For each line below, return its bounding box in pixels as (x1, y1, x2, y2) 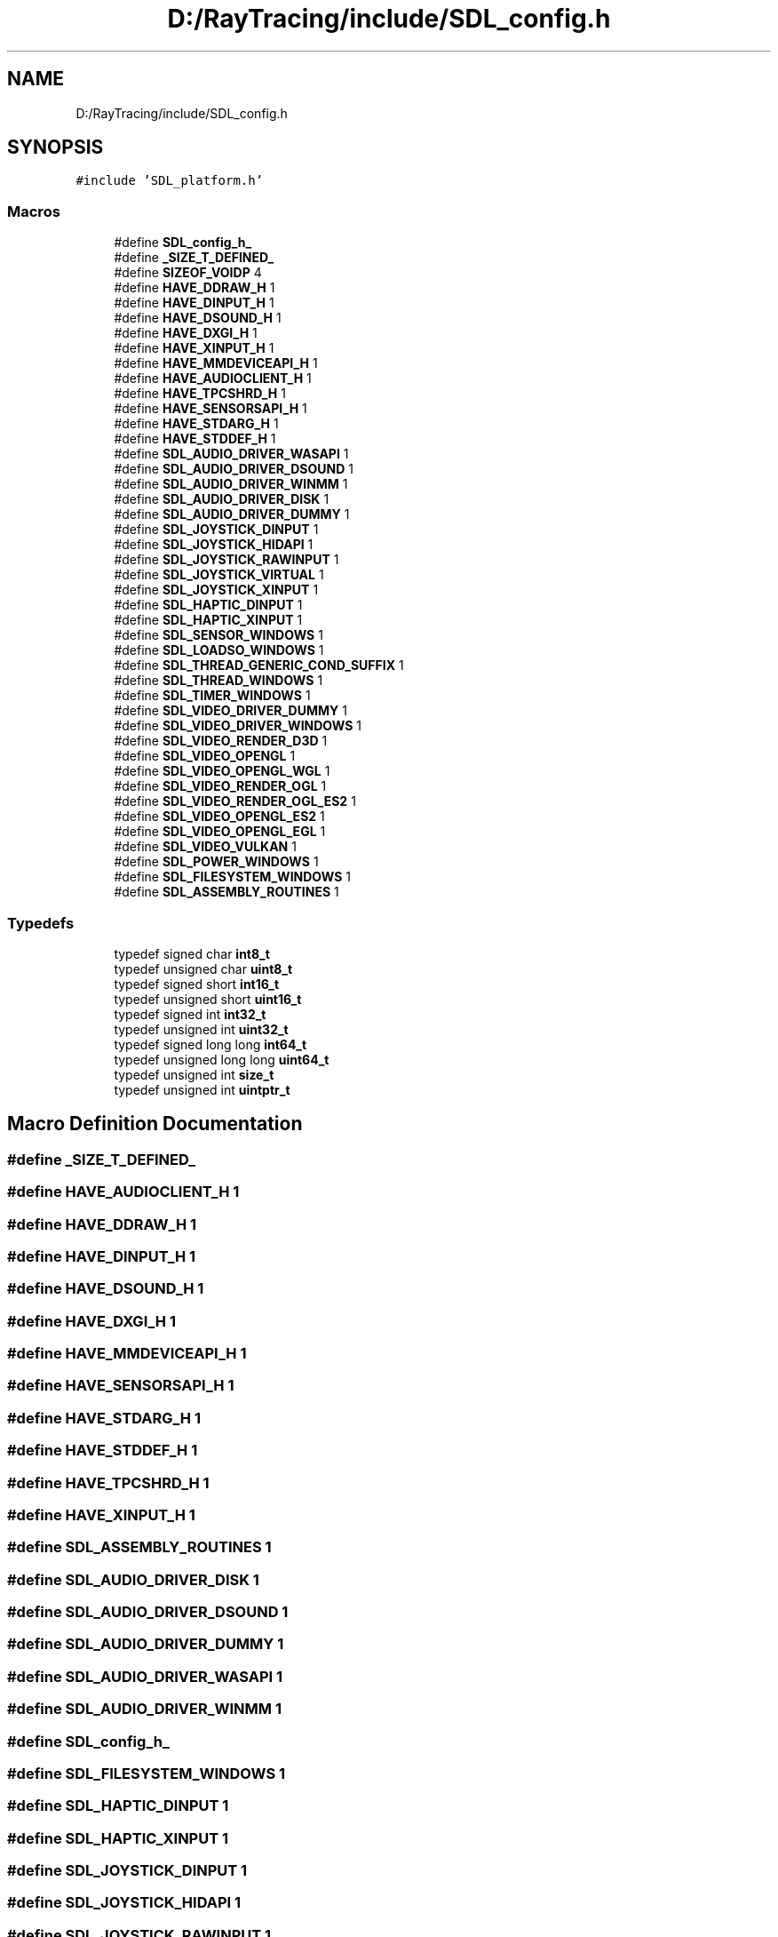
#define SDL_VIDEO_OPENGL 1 (114, 748, 296, 764)
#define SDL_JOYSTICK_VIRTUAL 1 (114, 567, 324, 583)
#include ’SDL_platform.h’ (75, 173, 264, 188)
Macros (7, 202, 60, 220)
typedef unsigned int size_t (114, 1066, 274, 1082)
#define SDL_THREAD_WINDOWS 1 (114, 673, 323, 689)
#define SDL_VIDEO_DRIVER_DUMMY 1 (114, 703, 347, 719)
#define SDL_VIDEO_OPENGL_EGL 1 (114, 824, 326, 840)
